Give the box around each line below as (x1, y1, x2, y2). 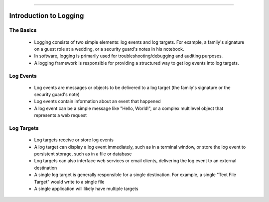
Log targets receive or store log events (34, 137, 114, 143)
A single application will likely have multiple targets (34, 186, 139, 192)
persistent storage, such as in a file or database (34, 151, 132, 157)
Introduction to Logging (9, 11, 84, 20)
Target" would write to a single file (34, 179, 105, 185)
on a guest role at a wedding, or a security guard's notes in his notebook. (34, 46, 184, 52)
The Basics (9, 27, 37, 34)
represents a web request (34, 112, 87, 118)
